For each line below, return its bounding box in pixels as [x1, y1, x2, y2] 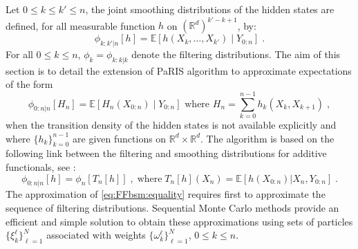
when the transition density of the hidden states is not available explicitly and [6, 118, 337, 131]
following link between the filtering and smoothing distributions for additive [6, 146, 327, 160]
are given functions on [73, 131, 167, 145]
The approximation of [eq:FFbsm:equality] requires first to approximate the [6, 187, 326, 201]
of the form [6, 77, 53, 91]
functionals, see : [6, 159, 76, 174]
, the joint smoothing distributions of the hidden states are [85, 2, 335, 16]
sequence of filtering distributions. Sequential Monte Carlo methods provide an [6, 200, 339, 214]
